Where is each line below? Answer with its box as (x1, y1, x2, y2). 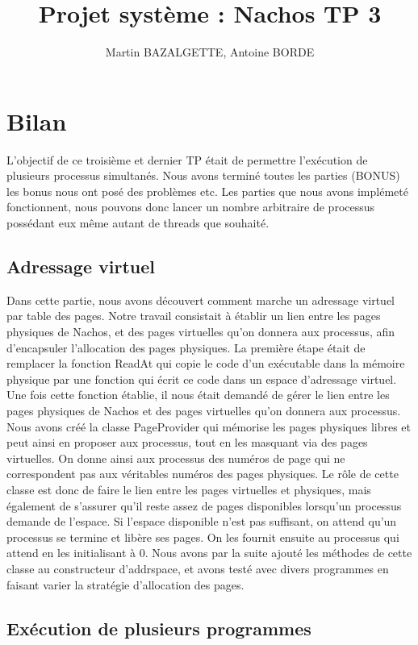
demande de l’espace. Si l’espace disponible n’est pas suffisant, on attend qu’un (6, 513, 397, 530)
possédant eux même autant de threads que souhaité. (6, 214, 270, 231)
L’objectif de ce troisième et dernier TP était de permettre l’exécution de (6, 151, 368, 168)
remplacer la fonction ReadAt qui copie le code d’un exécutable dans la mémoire (6, 355, 405, 372)
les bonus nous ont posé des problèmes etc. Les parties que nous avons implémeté (6, 182, 408, 199)
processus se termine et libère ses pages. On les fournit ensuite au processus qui (6, 528, 399, 545)
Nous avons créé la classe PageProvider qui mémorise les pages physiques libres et (6, 418, 411, 435)
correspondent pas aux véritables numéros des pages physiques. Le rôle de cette (6, 465, 399, 482)
